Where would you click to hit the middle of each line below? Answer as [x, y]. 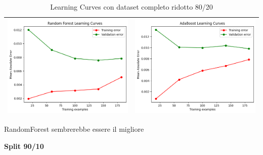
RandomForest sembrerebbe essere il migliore [74, 129]
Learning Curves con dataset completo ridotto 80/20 [131, 7]
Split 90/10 [24, 146]
